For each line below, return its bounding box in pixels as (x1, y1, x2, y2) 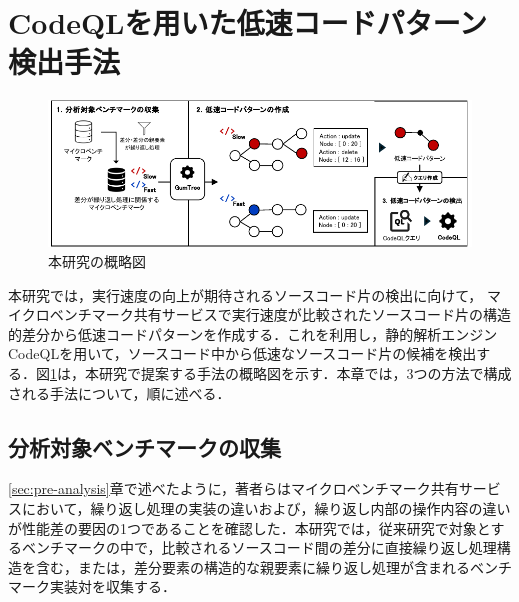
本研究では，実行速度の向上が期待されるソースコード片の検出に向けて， (8, 284, 483, 305)
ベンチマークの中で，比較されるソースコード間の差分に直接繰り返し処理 (21, 537, 497, 558)
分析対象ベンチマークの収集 (8, 431, 281, 462)
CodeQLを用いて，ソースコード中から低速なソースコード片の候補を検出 (8, 343, 477, 364)
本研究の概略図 (48, 251, 146, 272)
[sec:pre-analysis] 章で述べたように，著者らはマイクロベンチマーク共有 (8, 478, 459, 499)
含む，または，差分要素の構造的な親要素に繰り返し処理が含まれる (35, 556, 470, 577)
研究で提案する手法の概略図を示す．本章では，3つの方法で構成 (98, 362, 512, 383)
